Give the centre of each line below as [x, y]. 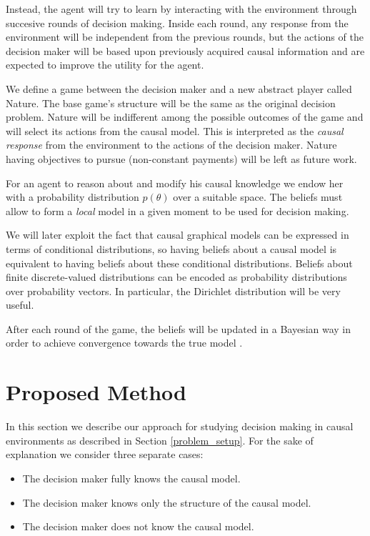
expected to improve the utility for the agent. [105, 65]
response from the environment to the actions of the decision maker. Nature [171, 145]
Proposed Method [96, 392]
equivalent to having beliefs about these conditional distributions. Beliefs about [179, 263]
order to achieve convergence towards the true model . [124, 343]
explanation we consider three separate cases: [105, 454]
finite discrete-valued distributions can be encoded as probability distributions [176, 277]
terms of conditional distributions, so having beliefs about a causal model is [171, 248]
